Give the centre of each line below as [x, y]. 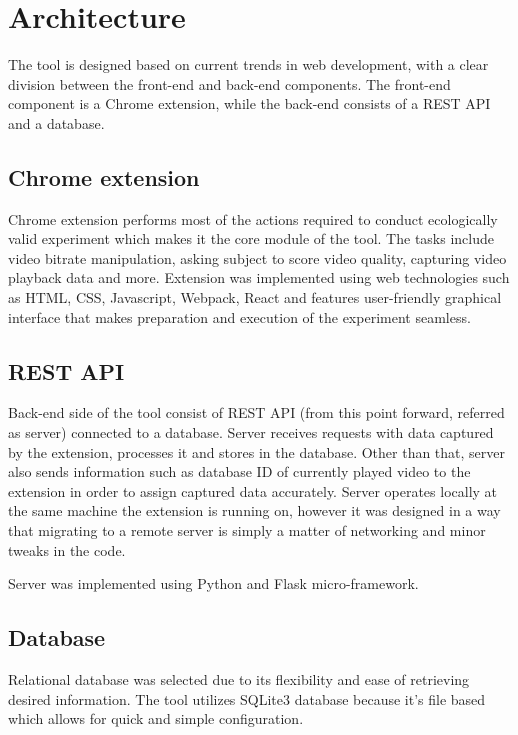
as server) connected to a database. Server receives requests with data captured [251, 432]
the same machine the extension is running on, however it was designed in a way [254, 510]
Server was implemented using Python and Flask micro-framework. [213, 583]
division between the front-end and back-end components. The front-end [229, 83]
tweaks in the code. [67, 549]
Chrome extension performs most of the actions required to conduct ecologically [253, 218]
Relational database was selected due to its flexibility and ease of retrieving [239, 679]
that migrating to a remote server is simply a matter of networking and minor [247, 530]
